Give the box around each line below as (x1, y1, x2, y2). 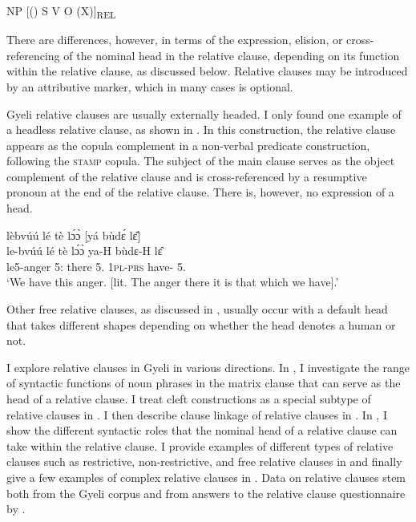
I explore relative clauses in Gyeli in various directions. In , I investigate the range (6, 358, 410, 375)
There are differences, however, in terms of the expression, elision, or (6, 31, 343, 48)
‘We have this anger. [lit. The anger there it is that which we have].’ (6, 273, 339, 290)
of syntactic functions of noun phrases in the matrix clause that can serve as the (6, 374, 401, 391)
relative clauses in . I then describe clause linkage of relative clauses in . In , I (6, 406, 387, 423)
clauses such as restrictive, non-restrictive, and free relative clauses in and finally (6, 453, 402, 470)
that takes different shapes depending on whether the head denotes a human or (6, 316, 396, 333)
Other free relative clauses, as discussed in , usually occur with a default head (6, 301, 388, 318)
